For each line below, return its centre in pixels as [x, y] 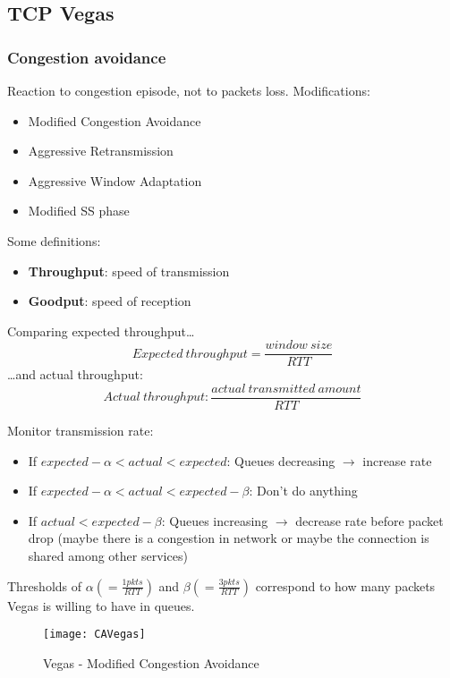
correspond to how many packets [345, 585]
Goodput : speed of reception [110, 301]
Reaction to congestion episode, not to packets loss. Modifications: [189, 90]
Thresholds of [45, 585]
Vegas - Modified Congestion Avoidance [151, 662]
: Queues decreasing [281, 460]
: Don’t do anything [303, 491]
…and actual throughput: [75, 374]
